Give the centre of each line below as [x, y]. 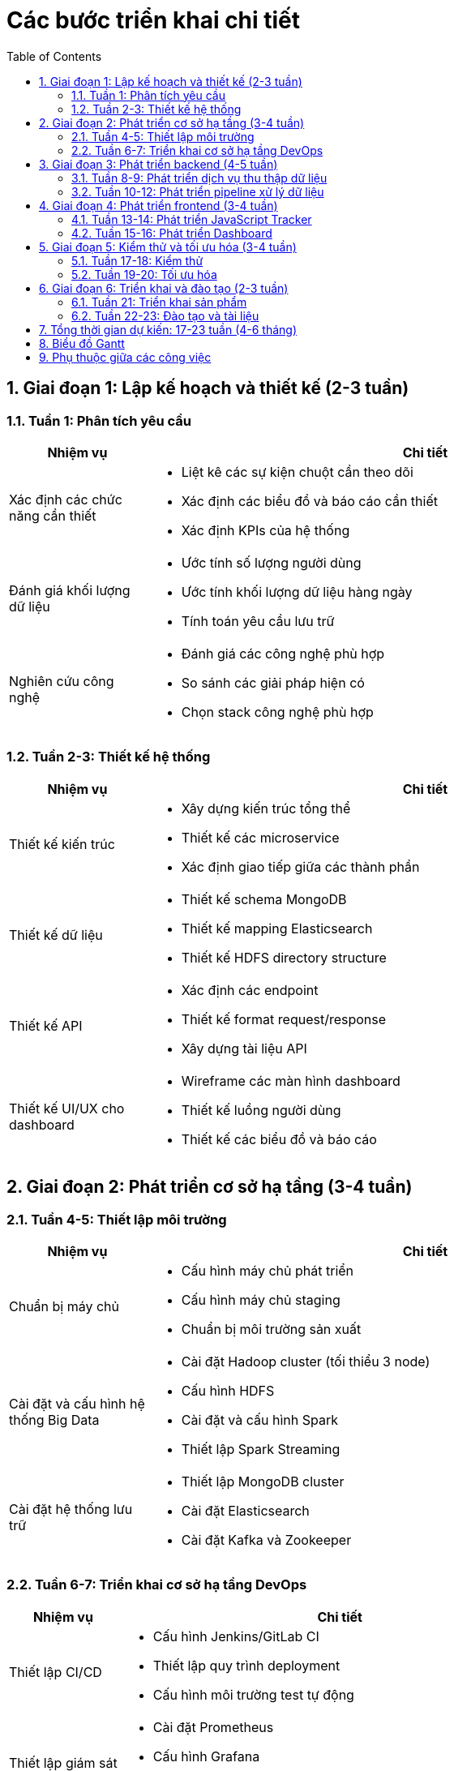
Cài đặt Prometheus [213, 1727]
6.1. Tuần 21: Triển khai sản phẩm [159, 302]
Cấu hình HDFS [228, 1390]
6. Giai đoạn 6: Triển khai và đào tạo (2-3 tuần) [164, 288]
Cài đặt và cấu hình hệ [77, 1403]
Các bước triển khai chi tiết [154, 20]
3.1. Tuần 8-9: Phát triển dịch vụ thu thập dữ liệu [199, 178]
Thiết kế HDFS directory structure [284, 957]
